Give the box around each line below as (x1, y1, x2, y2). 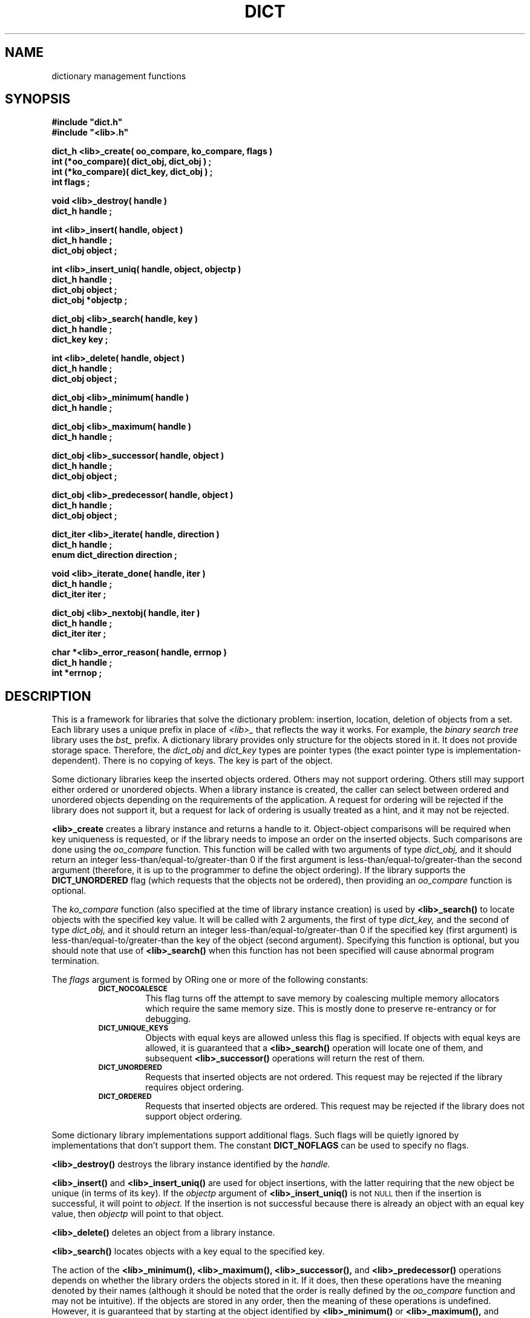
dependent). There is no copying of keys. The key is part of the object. (51, 755, 333, 766)
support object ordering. (145, 1111, 243, 1122)
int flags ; (51, 177, 90, 188)
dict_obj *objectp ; (51, 295, 128, 306)
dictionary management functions (51, 70, 186, 81)
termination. (51, 956, 99, 966)
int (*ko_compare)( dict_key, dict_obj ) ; (51, 166, 213, 177)
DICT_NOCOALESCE (98, 985, 168, 994)
